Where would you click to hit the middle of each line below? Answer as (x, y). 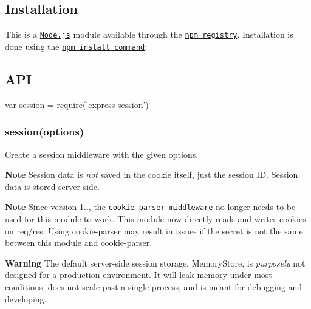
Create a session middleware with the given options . (102, 154)
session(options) (45, 131)
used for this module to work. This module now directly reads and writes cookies (155, 218)
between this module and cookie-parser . (79, 243)
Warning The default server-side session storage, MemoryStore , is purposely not (155, 263)
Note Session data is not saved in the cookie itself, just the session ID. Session (152, 175)
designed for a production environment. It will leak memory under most (138, 275)
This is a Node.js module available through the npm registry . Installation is (149, 34)
